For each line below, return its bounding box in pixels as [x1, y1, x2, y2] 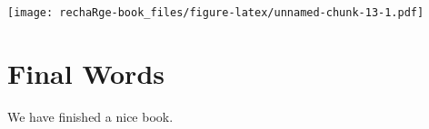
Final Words [7, 54, 165, 91]
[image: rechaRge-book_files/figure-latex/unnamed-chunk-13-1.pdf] [7, 6, 424, 19]
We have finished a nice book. [7, 106, 174, 125]
